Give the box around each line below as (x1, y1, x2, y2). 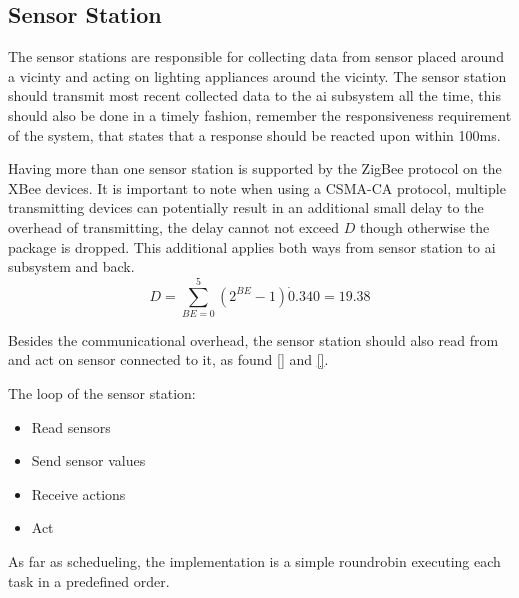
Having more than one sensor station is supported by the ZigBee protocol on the (8, 158, 502, 179)
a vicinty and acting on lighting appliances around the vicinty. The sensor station (8, 65, 507, 86)
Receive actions (31, 483, 126, 504)
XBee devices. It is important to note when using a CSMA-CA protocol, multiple (8, 177, 506, 198)
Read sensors (31, 416, 111, 437)
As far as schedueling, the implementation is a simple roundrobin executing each (8, 551, 501, 572)
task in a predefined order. (8, 570, 170, 591)
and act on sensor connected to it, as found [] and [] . (8, 349, 329, 370)
